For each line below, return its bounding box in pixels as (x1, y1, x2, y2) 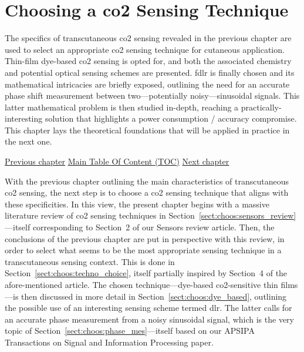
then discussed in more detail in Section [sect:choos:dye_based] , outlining (21, 290, 287, 302)
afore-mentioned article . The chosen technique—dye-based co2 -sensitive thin (5, 279, 278, 290)
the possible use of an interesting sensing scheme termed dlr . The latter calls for (5, 301, 292, 314)
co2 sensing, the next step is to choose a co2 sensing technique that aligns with (5, 186, 289, 199)
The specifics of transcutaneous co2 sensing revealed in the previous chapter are (5, 32, 292, 44)
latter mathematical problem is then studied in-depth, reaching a (5, 100, 239, 113)
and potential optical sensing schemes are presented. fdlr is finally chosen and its (5, 66, 295, 78)
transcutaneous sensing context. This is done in (5, 255, 175, 267)
